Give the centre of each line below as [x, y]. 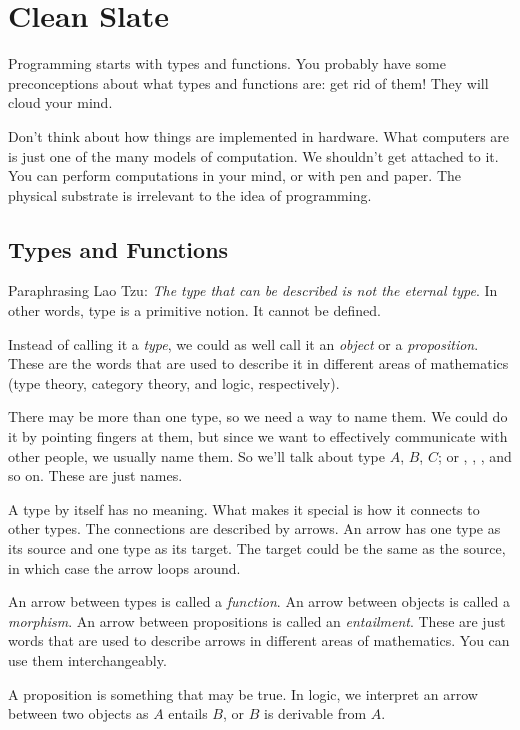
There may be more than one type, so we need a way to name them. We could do [258, 416]
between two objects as [78, 713]
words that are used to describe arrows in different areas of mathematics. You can [259, 640]
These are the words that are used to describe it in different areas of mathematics [258, 363]
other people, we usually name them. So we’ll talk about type [196, 455]
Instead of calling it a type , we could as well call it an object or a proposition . [243, 343]
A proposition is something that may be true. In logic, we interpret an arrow [243, 693]
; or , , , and [474, 455]
